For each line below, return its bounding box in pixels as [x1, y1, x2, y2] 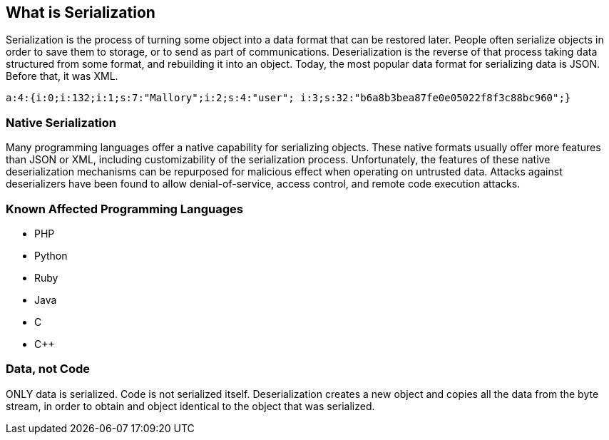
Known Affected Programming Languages [6, 201, 243, 216]
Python [34, 249, 68, 262]
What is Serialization [6, 4, 155, 21]
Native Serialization [6, 115, 117, 130]
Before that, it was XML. [6, 70, 118, 83]
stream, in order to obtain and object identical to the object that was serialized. [6, 399, 375, 412]
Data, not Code [6, 362, 90, 377]
